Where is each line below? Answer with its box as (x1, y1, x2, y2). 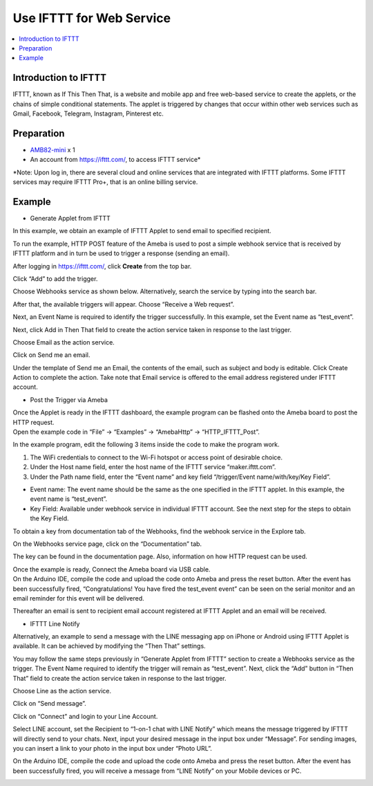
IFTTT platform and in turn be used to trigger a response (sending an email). (12, 249, 230, 257)
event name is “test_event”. (30, 495, 108, 503)
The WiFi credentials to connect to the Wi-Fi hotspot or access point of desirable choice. (30, 453, 283, 461)
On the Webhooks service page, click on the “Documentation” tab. (12, 540, 202, 548)
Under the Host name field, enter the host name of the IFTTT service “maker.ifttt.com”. (30, 463, 276, 471)
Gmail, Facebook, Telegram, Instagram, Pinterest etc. (12, 109, 164, 118)
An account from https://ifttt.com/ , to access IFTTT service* (30, 156, 201, 164)
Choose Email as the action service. (12, 338, 115, 346)
